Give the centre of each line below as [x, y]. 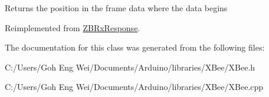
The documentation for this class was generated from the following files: [135, 47]
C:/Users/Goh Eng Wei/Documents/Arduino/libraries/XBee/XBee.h [130, 67]
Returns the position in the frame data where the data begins [116, 8]
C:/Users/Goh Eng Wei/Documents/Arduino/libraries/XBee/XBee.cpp [134, 87]
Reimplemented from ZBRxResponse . [73, 27]
